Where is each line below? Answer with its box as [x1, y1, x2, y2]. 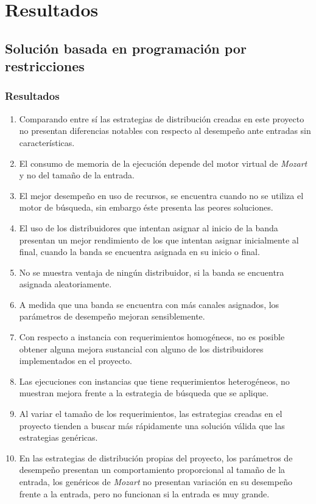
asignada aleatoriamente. [19, 278, 112, 290]
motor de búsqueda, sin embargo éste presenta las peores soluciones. [19, 201, 273, 214]
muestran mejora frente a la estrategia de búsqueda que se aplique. [19, 387, 269, 399]
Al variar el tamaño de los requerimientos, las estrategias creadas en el [19, 407, 283, 420]
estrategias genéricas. [19, 431, 98, 444]
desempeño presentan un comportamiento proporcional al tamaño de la [19, 463, 286, 476]
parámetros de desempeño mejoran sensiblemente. [19, 310, 205, 323]
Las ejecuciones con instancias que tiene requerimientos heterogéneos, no [19, 374, 290, 387]
